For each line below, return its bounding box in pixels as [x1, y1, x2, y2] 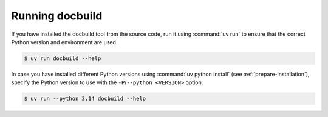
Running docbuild [11, 9, 103, 22]
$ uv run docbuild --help [24, 55, 101, 62]
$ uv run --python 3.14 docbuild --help [24, 95, 146, 102]
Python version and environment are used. [11, 38, 118, 45]
